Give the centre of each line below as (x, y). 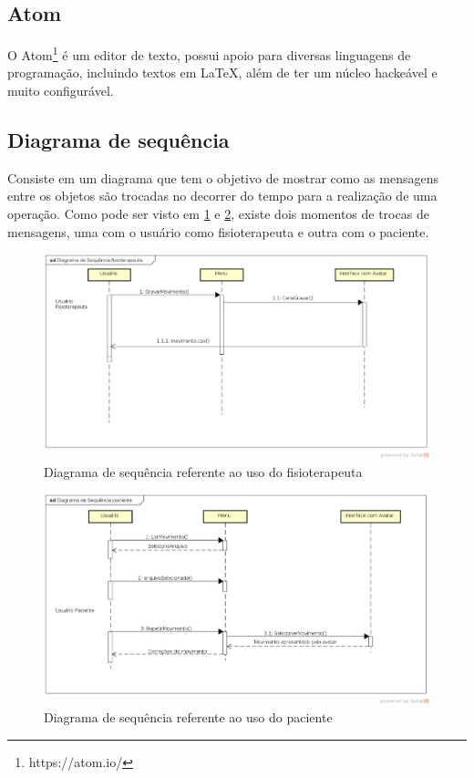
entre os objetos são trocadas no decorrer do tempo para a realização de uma (222, 196)
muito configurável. (61, 91)
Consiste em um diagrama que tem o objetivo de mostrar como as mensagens (223, 177)
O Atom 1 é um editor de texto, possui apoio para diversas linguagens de (209, 53)
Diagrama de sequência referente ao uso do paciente (188, 717)
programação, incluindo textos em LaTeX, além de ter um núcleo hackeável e (222, 73)
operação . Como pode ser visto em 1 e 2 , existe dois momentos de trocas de (218, 214)
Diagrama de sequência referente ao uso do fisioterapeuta (203, 471)
